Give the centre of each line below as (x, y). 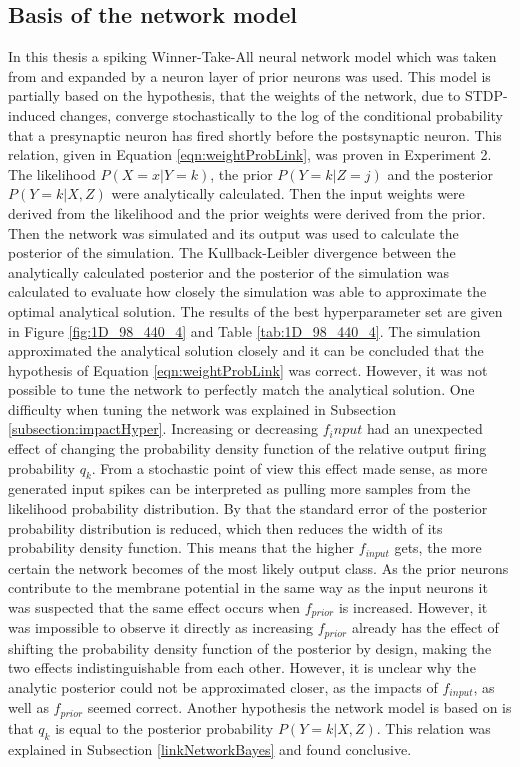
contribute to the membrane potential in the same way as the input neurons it (248, 587)
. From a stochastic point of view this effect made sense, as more (289, 467)
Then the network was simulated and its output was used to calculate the (233, 232)
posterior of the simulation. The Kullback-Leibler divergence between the (232, 252)
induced (32, 114)
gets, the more (438, 547)
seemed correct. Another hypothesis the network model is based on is (299, 707)
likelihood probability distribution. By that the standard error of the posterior (248, 508)
